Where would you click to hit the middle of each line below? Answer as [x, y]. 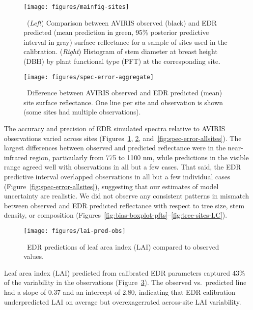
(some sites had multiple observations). [82, 112]
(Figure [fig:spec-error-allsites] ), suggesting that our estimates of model [111, 186]
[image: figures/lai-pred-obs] [75, 231]
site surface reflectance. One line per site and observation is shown [123, 102]
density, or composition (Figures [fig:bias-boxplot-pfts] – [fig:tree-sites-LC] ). [116, 215]
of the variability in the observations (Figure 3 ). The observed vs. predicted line [125, 282]
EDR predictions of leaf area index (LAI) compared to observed [123, 246]
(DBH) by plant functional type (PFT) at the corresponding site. [122, 61]
